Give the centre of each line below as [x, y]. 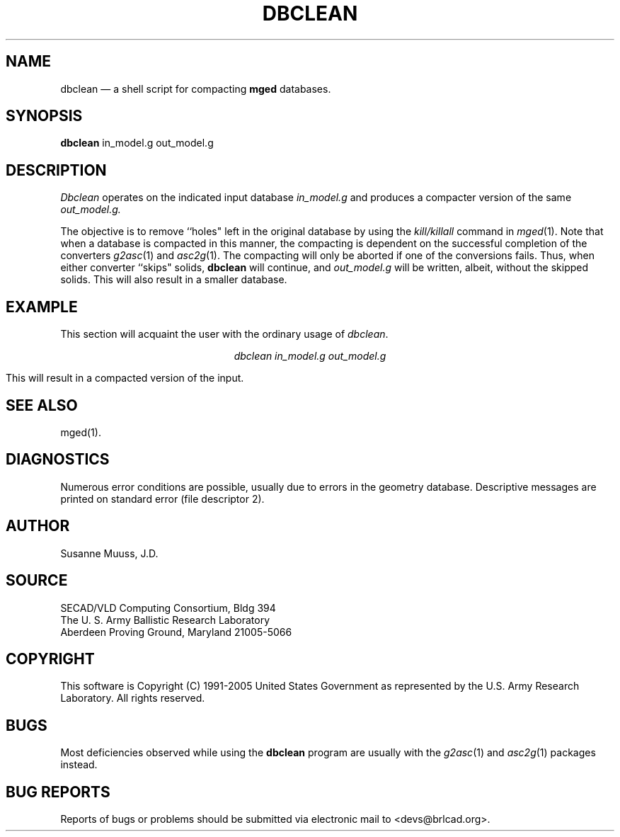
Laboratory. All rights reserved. [133, 698]
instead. [79, 765]
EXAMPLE [42, 307]
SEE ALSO [42, 405]
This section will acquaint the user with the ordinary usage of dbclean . [224, 334]
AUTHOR [38, 526]
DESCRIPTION [56, 170]
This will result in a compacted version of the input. [125, 378]
